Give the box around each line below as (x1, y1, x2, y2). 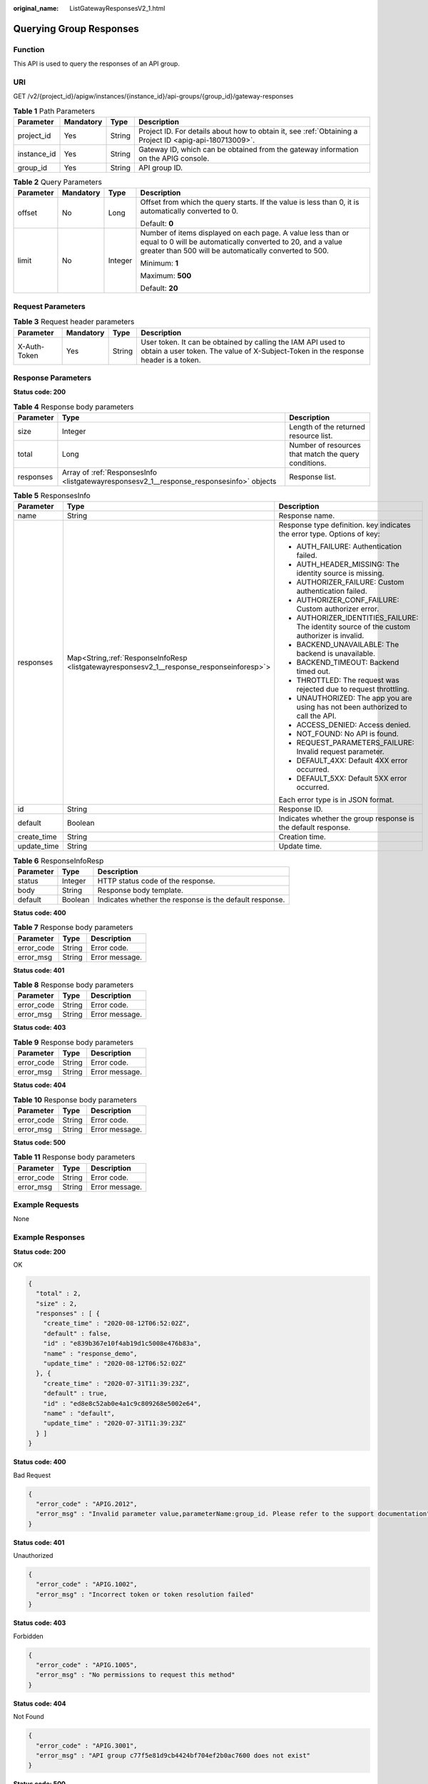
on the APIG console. (138, 153, 210, 163)
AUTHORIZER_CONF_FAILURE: (296, 595, 399, 605)
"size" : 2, (36, 1299, 78, 1307)
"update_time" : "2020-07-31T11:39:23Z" (43, 1419, 187, 1427)
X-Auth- (17, 341, 45, 351)
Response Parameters (13, 372, 92, 382)
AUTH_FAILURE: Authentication (296, 542, 402, 552)
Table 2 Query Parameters (13, 177, 103, 187)
